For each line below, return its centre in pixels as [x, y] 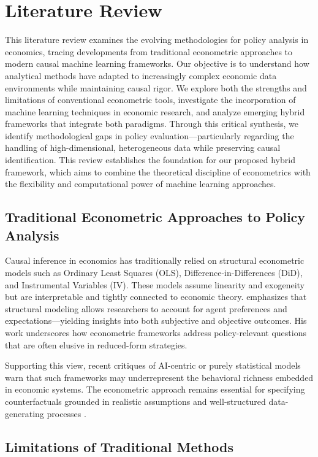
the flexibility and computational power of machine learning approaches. [141, 184]
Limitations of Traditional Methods [119, 446]
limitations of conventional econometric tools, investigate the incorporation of [150, 100]
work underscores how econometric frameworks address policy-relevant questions [156, 332]
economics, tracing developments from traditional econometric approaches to [149, 51]
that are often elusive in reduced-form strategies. [96, 344]
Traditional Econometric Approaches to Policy [155, 217]
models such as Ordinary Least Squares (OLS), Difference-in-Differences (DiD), [154, 273]
